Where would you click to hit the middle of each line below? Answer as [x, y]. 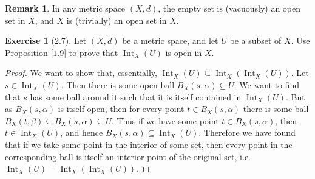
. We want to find [267, 84]
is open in [184, 52]
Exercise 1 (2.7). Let [46, 40]
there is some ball [276, 109]
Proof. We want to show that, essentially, [81, 73]
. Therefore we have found [247, 132]
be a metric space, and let [170, 40]
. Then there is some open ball [118, 84]
